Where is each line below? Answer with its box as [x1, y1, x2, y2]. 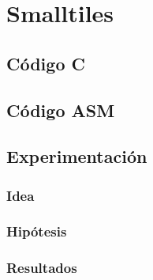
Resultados [6, 258, 77, 278]
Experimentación [6, 144, 147, 168]
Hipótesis [6, 221, 67, 241]
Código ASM [6, 97, 115, 122]
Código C [6, 51, 85, 75]
